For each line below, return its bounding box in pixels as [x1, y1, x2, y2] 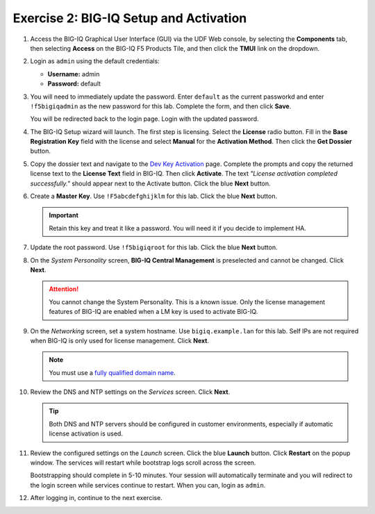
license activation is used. [49, 429, 123, 438]
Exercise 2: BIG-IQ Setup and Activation [12, 10, 247, 26]
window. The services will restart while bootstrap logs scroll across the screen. [30, 458, 256, 467]
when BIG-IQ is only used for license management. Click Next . [30, 336, 210, 345]
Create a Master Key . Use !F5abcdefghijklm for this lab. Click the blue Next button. [30, 192, 278, 201]
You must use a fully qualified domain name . [49, 368, 176, 376]
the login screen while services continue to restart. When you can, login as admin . [30, 481, 266, 489]
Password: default [47, 80, 101, 88]
